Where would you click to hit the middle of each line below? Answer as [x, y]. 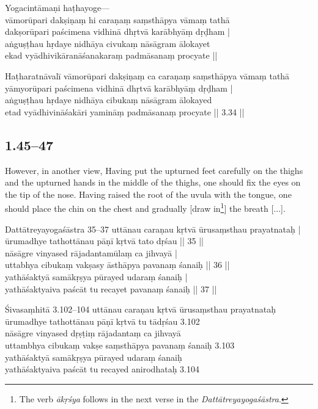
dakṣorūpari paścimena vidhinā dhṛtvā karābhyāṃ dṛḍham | [117, 31]
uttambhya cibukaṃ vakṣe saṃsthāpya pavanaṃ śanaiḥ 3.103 [120, 345]
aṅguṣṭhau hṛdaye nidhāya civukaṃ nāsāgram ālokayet [108, 43]
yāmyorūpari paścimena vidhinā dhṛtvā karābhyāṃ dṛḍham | [119, 88]
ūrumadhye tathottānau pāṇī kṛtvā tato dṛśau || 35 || [104, 241]
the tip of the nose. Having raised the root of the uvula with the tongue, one [148, 194]
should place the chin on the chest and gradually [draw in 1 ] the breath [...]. [145, 207]
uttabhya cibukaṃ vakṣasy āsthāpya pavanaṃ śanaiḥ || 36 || [117, 265]
